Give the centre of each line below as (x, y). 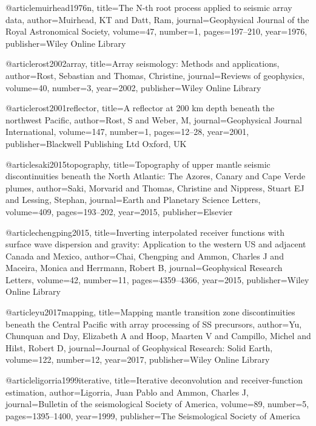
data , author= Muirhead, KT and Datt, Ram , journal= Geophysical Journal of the (157, 19)
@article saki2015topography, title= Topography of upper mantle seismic (138, 164)
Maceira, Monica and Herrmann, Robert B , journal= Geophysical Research (144, 268)
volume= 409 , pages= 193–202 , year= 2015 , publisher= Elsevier (119, 211)
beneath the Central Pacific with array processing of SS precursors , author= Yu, (154, 324)
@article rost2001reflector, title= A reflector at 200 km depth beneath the (140, 108)
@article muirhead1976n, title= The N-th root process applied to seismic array (149, 7)
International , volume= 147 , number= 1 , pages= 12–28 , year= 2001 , (127, 132)
